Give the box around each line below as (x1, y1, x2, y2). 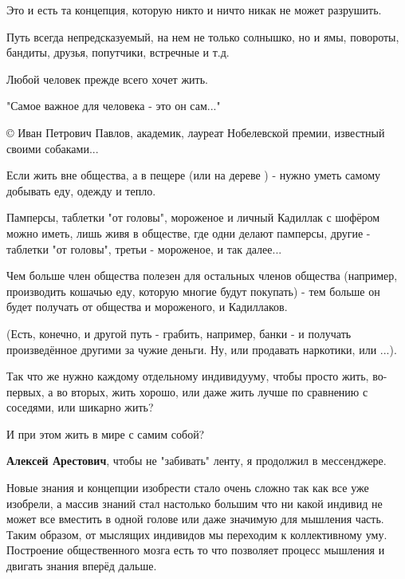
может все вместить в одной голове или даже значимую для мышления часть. (6, 510, 384, 527)
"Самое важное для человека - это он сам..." (6, 97, 221, 114)
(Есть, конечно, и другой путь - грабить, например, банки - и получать (6, 325, 352, 341)
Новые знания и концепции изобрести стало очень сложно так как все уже (6, 479, 369, 496)
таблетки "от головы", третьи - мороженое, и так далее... (6, 240, 282, 257)
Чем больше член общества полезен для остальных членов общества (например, (6, 267, 398, 284)
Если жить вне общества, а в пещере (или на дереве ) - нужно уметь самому (6, 167, 381, 183)
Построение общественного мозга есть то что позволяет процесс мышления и (6, 542, 385, 558)
